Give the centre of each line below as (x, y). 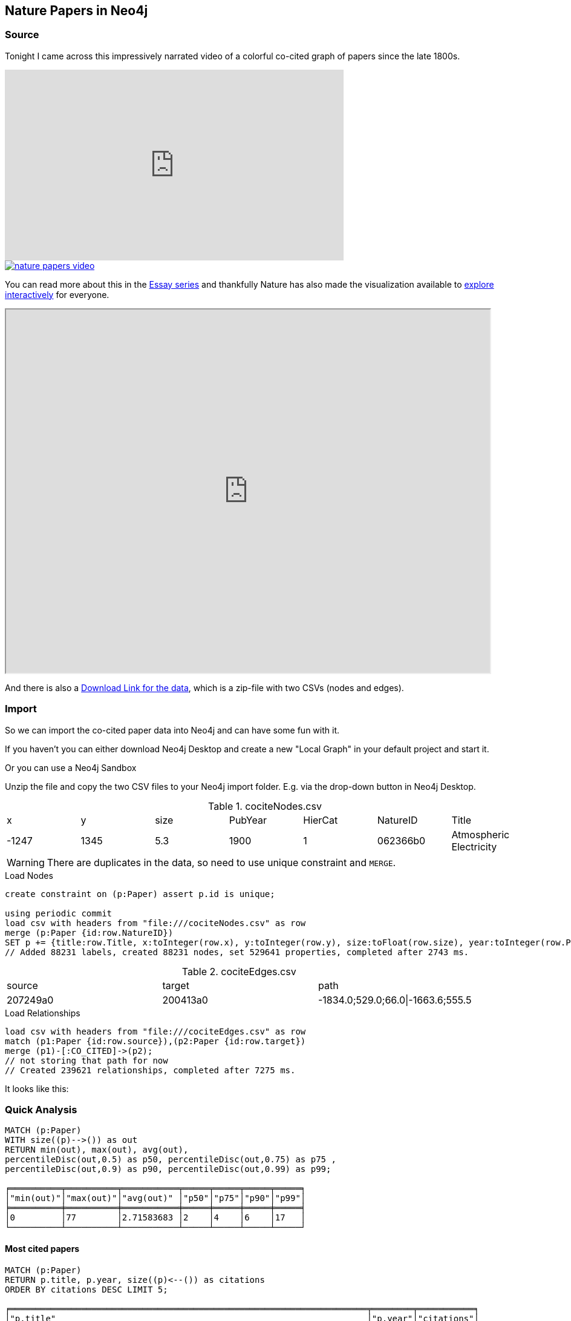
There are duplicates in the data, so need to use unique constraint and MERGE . (221, 862)
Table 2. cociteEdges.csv (239, 971)
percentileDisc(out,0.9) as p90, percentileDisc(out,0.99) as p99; (168, 1169)
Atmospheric (481, 834)
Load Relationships (43, 1013)
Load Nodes (29, 875)
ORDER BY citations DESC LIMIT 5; (86, 1289)
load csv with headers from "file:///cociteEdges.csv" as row (155, 1031)
